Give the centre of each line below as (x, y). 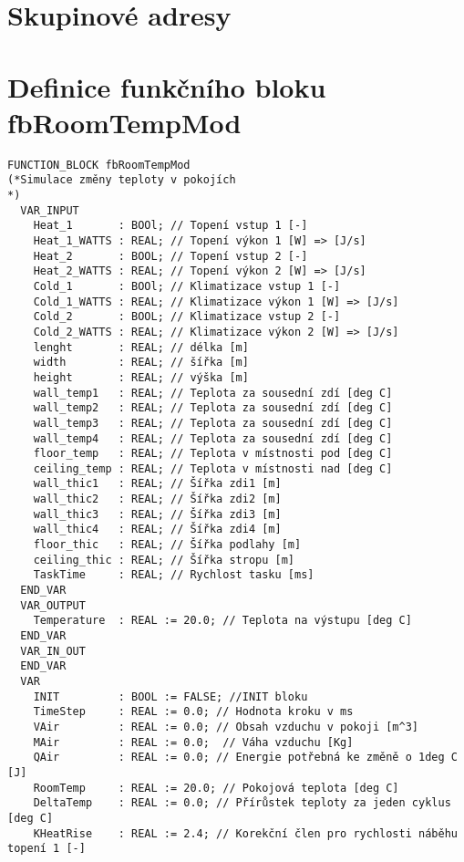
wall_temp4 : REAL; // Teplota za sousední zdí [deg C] (213, 438)
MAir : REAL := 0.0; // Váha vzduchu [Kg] (193, 742)
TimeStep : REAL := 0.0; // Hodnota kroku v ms (193, 712)
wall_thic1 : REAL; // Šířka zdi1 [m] (157, 484)
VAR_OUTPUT (53, 605)
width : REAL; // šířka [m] (141, 363)
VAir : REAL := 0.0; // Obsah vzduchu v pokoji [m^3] (226, 727)
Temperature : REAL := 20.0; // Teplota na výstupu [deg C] (222, 621)
